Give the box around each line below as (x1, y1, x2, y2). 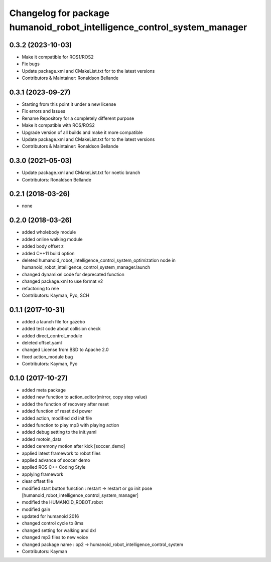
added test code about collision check (22, 326, 101, 332)
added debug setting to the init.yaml (22, 429, 97, 435)
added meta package (22, 387, 66, 393)
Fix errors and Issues (22, 108, 65, 114)
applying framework (22, 471, 64, 477)
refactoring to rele (22, 285, 59, 291)
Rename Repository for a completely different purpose (22, 115, 134, 121)
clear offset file (22, 478, 53, 484)
